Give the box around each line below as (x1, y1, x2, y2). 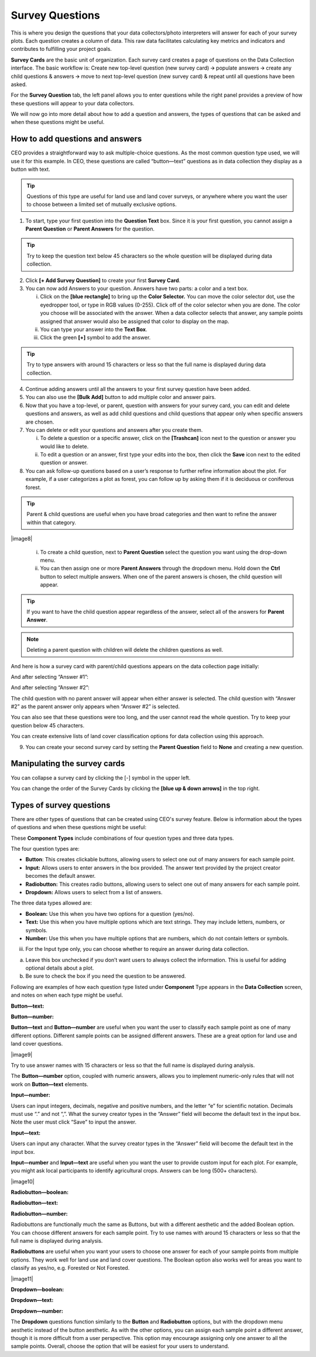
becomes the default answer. (25, 872, 96, 880)
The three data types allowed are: (11, 899, 92, 906)
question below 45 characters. (11, 722, 85, 729)
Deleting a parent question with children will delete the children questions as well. (26, 647, 224, 654)
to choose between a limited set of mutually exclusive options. (26, 201, 177, 208)
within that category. (26, 518, 76, 526)
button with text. (11, 166, 50, 173)
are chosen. (25, 418, 54, 425)
